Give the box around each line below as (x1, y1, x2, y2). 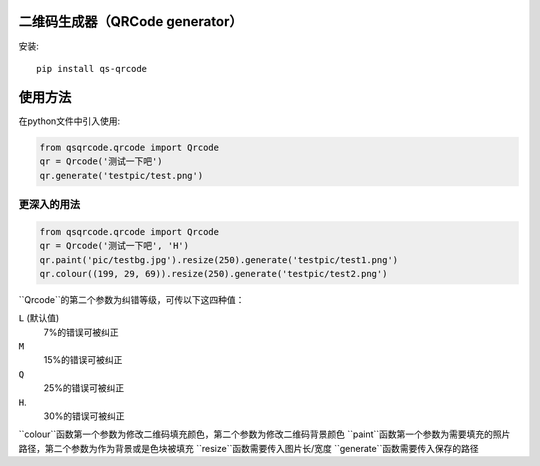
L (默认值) (18, 312, 60, 324)
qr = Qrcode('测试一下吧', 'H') (39, 240, 190, 252)
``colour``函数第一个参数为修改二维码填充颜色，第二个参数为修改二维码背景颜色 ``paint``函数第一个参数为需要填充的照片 (18, 428, 511, 440)
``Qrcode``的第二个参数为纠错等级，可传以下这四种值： (18, 293, 245, 305)
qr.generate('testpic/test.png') (39, 170, 204, 181)
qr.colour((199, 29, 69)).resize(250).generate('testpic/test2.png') (39, 268, 388, 279)
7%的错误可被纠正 (43, 326, 119, 338)
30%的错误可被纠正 (43, 410, 125, 422)
